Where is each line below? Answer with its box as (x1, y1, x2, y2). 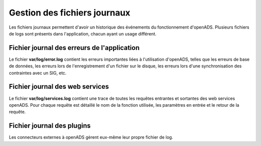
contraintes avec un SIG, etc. (9, 70, 67, 76)
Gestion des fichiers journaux (9, 7, 130, 18)
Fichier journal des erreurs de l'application (9, 44, 140, 52)
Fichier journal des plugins (9, 122, 91, 130)
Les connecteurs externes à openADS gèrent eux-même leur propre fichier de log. (9, 134, 174, 140)
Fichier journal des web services (9, 82, 109, 91)
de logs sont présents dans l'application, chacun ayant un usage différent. (9, 31, 157, 36)
